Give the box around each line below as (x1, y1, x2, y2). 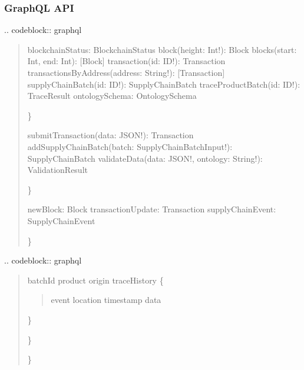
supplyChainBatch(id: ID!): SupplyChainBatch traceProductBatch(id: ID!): (27, 78, 300, 90)
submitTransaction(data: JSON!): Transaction (27, 129, 194, 141)
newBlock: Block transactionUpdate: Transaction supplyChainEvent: (27, 203, 276, 215)
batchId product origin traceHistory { (27, 274, 164, 286)
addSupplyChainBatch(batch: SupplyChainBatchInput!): (27, 140, 233, 152)
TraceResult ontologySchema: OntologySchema (27, 89, 197, 102)
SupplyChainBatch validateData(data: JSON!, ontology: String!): (27, 152, 263, 164)
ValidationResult (27, 164, 88, 176)
